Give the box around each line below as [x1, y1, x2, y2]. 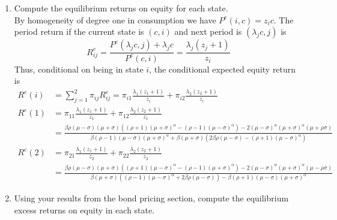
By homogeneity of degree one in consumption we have [14, 13, 216, 26]
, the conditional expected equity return [149, 62, 296, 75]
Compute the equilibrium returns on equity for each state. [14, 2, 228, 14]
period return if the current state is [14, 25, 144, 38]
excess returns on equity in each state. [14, 203, 155, 216]
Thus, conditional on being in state [14, 62, 144, 75]
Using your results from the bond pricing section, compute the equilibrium [14, 192, 289, 204]
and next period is [174, 25, 242, 38]
